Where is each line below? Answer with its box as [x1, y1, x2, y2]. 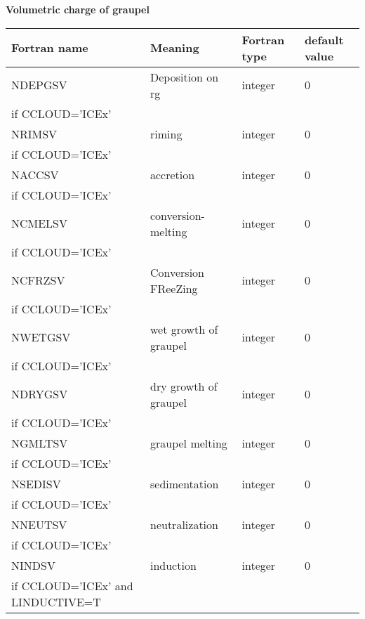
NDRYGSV [11, 386, 68, 403]
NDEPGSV [11, 77, 67, 93]
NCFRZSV [11, 272, 65, 289]
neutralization [150, 516, 218, 533]
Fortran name [11, 39, 88, 56]
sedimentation [150, 475, 219, 492]
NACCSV [11, 166, 59, 183]
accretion [150, 166, 195, 183]
